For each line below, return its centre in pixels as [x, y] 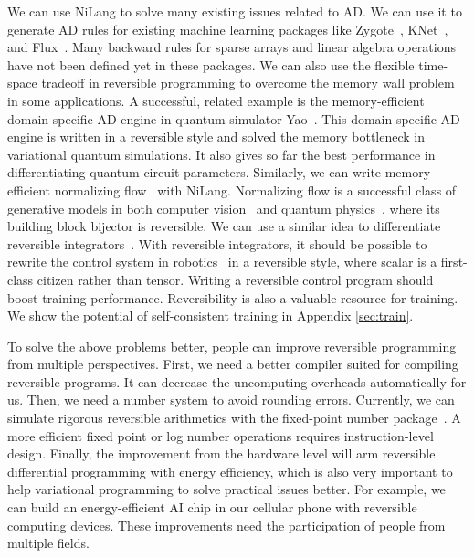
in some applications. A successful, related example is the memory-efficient [216, 100]
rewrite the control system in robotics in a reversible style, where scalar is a [222, 262]
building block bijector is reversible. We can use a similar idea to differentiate [224, 226]
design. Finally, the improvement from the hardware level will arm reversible [221, 453]
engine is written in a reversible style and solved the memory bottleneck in [216, 137]
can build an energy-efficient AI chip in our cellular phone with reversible [212, 507]
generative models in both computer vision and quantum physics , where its [224, 208]
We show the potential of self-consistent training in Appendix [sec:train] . [211, 316]
